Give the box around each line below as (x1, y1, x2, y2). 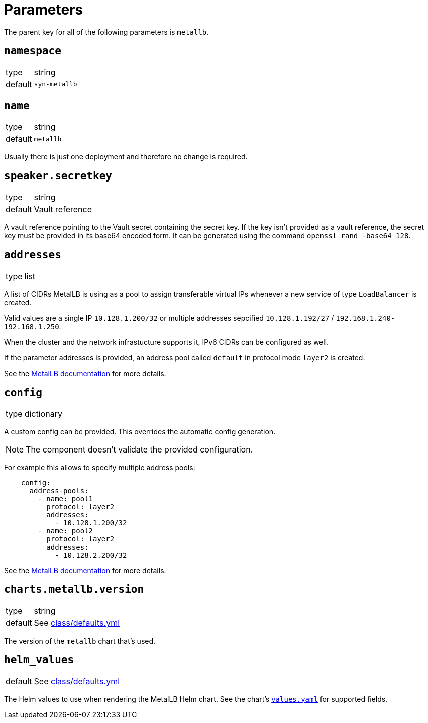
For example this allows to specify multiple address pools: (4, 463, 195, 472)
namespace (4, 45, 61, 57)
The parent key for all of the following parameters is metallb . (4, 27, 209, 36)
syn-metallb (34, 80, 77, 88)
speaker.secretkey (4, 169, 112, 182)
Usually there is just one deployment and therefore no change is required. (4, 152, 248, 161)
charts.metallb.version (4, 583, 144, 596)
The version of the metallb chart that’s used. (4, 636, 156, 645)
